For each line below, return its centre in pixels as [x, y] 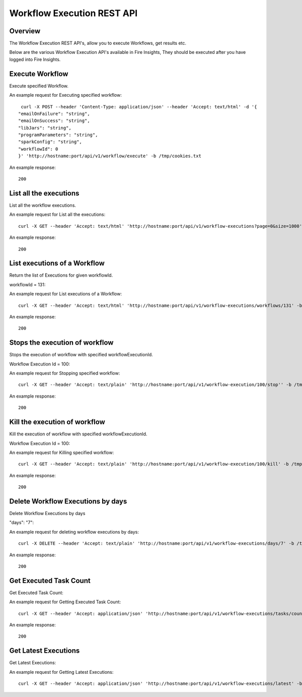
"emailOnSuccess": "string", [54, 121]
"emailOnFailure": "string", [54, 114]
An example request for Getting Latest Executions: [61, 672]
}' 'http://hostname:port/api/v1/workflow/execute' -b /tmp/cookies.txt [110, 156]
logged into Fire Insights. [35, 59]
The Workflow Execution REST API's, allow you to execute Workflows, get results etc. [98, 43]
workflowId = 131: [27, 284]
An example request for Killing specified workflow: [62, 452]
